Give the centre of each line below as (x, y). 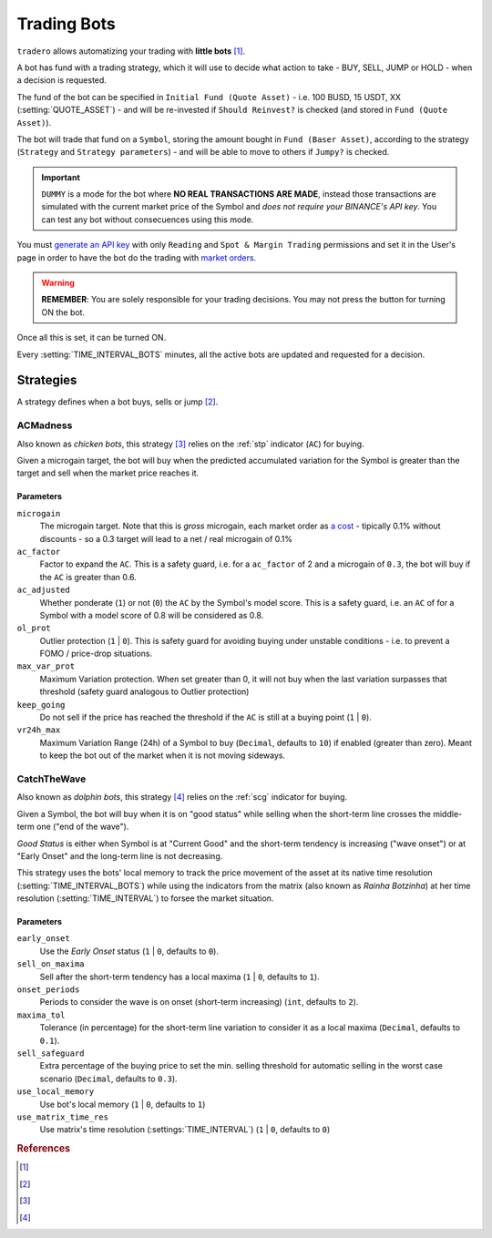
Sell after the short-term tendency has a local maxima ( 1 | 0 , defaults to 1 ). (179, 977)
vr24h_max (39, 730)
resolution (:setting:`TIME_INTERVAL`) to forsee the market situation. (145, 898)
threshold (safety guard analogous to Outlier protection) (144, 691)
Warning (58, 283)
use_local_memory (56, 1092)
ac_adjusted (43, 590)
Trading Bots (66, 24)
